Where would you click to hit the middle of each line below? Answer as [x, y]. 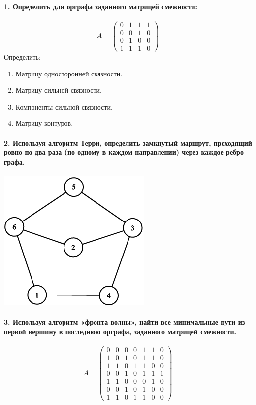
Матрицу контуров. [44, 123]
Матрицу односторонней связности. [69, 73]
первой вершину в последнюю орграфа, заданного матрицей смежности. [120, 331]
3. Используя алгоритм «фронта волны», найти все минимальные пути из [125, 322]
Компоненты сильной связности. [64, 106]
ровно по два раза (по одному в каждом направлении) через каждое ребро [124, 152]
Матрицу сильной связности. [59, 90]
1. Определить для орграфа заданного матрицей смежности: [101, 6]
